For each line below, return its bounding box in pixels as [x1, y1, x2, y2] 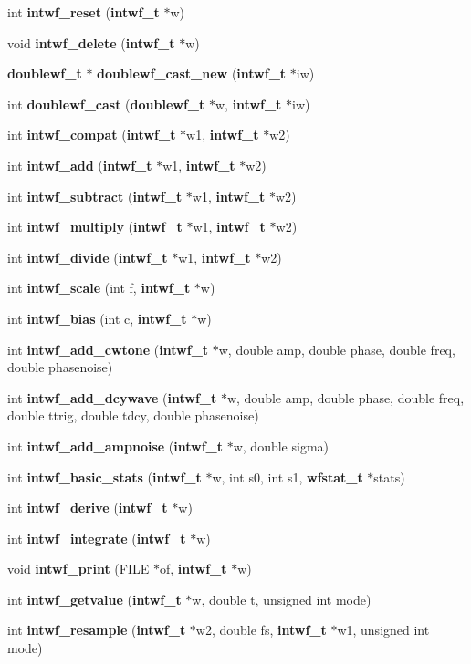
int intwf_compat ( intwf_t [7, 125, 176, 144]
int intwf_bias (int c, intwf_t [7, 308, 187, 327]
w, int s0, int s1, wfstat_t [212, 467, 363, 486]
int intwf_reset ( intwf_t [7, 3, 160, 21]
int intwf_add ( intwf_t [7, 155, 152, 174]
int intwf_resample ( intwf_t [7, 620, 186, 639]
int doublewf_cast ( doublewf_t [7, 94, 205, 113]
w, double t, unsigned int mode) [192, 589, 372, 608]
